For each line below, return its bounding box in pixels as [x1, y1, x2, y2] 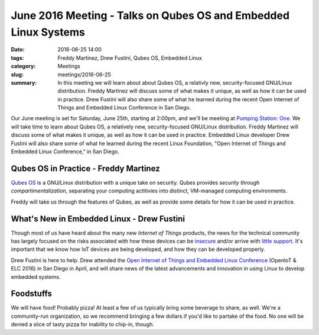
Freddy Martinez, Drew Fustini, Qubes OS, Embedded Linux [57, 54, 202, 62]
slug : [11, 71, 24, 78]
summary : [11, 79, 37, 86]
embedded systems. [11, 273, 61, 281]
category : [11, 63, 36, 70]
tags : [11, 54, 24, 62]
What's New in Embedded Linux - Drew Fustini [11, 214, 185, 224]
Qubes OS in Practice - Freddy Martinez [11, 163, 161, 173]
